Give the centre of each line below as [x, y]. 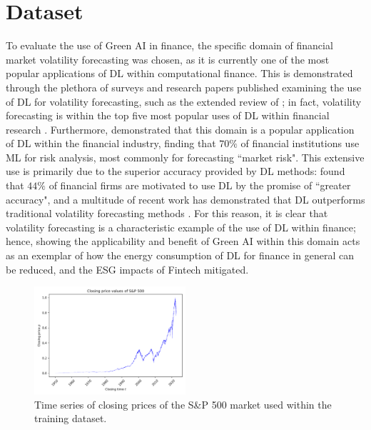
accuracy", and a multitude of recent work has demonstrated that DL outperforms [185, 199]
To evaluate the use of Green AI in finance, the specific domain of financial [169, 45]
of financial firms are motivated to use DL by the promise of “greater [200, 185]
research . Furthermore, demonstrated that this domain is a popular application [180, 129]
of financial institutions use [300, 143]
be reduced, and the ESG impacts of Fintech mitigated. [127, 269]
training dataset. [71, 418]
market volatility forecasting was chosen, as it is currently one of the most [168, 59]
